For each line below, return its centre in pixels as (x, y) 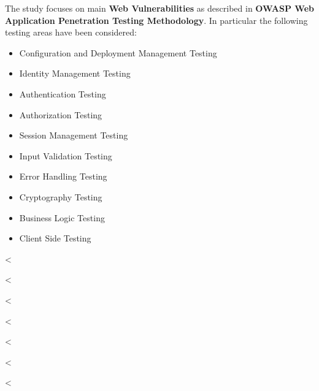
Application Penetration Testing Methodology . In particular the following (156, 20)
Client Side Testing (55, 238)
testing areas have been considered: (71, 32)
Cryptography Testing (61, 196)
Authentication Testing (63, 93)
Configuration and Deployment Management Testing (118, 52)
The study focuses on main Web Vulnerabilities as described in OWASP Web (159, 8)
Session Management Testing (74, 135)
